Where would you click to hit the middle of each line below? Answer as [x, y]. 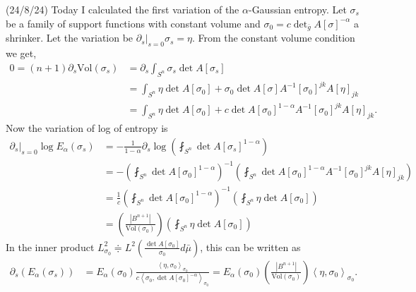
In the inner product [50, 247]
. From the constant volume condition [273, 38]
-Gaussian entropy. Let [297, 9]
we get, [21, 53]
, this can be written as [250, 247]
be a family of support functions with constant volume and [133, 23]
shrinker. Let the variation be [70, 38]
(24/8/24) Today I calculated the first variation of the [123, 9]
